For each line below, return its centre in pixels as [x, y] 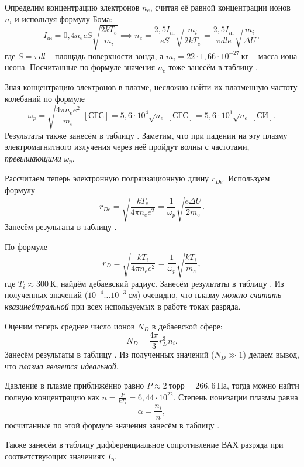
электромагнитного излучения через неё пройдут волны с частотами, [127, 147]
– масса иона [274, 55]
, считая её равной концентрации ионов [220, 7]
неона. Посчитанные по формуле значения [80, 67]
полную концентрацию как [52, 396]
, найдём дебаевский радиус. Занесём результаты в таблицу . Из [170, 283]
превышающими [33, 158]
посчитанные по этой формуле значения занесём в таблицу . [112, 425]
